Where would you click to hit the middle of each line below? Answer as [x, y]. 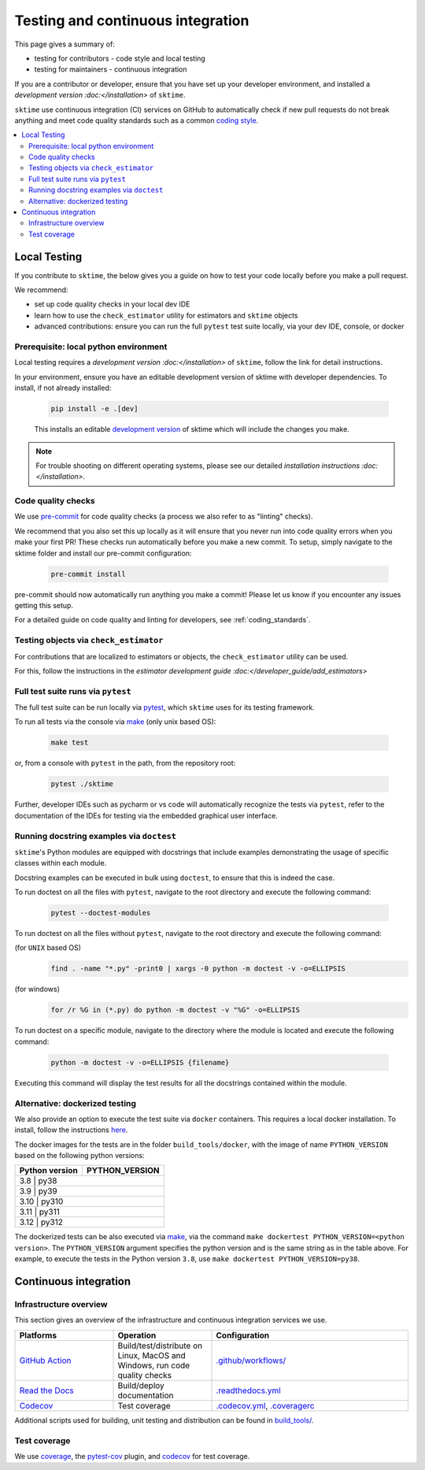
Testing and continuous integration [132, 20]
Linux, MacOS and [152, 1355]
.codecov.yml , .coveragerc [265, 1405]
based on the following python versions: [79, 1156]
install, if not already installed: [63, 388]
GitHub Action [45, 1360]
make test [70, 743]
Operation [137, 1335]
